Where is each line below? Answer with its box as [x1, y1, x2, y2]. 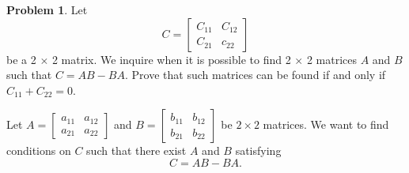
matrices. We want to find [263, 116, 389, 133]
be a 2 [6, 51, 36, 67]
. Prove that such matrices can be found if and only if [125, 66, 386, 83]
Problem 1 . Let [6, 2, 88, 17]
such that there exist [86, 142, 187, 159]
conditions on [6, 142, 71, 159]
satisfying [235, 142, 282, 159]
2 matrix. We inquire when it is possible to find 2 [51, 51, 291, 67]
